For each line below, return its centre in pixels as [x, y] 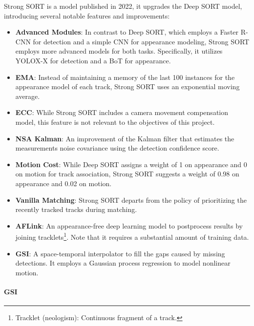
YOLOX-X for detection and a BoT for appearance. [93, 60]
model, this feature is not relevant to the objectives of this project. [115, 122]
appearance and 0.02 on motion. [63, 183]
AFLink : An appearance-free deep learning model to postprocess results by [129, 225]
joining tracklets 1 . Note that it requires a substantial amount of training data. [132, 236]
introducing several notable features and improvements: [87, 15]
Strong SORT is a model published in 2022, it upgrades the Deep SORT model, [123, 6]
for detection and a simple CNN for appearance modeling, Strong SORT [141, 41]
